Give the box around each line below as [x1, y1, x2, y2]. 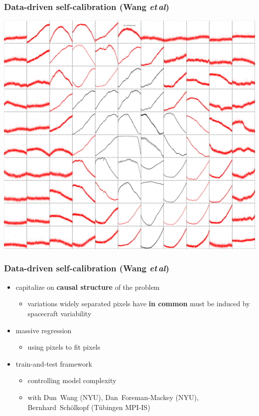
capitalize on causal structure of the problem [15, 281, 160, 292]
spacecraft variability [27, 308, 92, 318]
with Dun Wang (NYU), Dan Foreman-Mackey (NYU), [27, 392, 199, 402]
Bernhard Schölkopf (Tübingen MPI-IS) [27, 402, 150, 412]
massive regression [15, 325, 72, 335]
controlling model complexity [27, 375, 117, 386]
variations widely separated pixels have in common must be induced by [27, 298, 250, 309]
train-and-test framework [15, 358, 92, 369]
